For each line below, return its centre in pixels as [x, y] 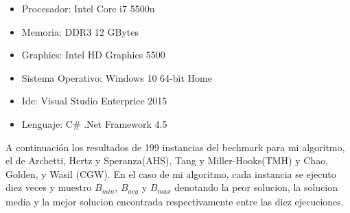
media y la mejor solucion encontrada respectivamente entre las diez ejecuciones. [175, 201]
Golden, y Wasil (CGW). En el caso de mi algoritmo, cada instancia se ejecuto [171, 173]
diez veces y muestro [49, 187]
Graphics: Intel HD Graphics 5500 [93, 55]
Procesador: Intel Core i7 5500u [88, 8]
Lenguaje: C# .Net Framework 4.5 [94, 123]
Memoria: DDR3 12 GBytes [80, 31]
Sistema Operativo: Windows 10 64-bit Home [117, 77]
